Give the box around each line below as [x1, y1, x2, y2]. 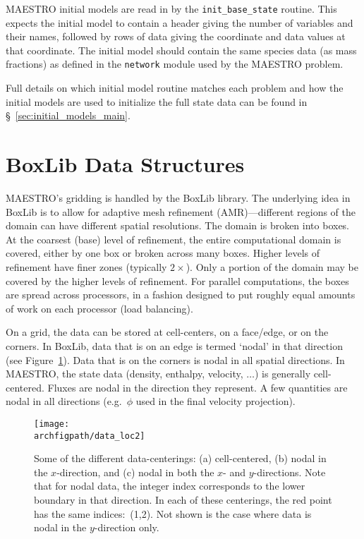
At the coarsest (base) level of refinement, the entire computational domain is [6, 231, 341, 246]
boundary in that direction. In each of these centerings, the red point [34, 492, 332, 507]
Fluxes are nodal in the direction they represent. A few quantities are [47, 380, 348, 394]
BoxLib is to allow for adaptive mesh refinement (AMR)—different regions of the [6, 204, 356, 219]
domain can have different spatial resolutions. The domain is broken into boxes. [6, 218, 350, 233]
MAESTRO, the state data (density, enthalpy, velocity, [6, 366, 243, 381]
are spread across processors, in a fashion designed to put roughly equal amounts [6, 287, 356, 302]
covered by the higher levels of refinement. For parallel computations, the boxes [6, 273, 349, 288]
